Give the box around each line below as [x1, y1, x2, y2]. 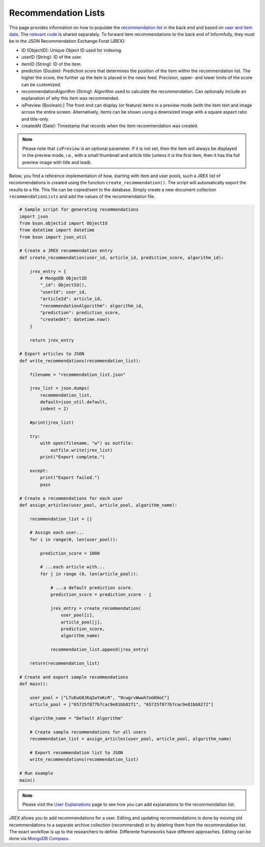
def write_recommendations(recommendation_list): [19, 358, 141, 364]
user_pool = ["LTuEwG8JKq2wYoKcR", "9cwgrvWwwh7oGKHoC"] [29, 695, 170, 700]
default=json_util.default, [40, 399, 108, 405]
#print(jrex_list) [29, 420, 74, 425]
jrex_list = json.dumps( [29, 386, 90, 391]
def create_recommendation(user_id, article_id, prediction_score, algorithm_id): [19, 254, 224, 260]
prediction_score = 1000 [40, 550, 100, 556]
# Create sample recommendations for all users [29, 729, 147, 734]
